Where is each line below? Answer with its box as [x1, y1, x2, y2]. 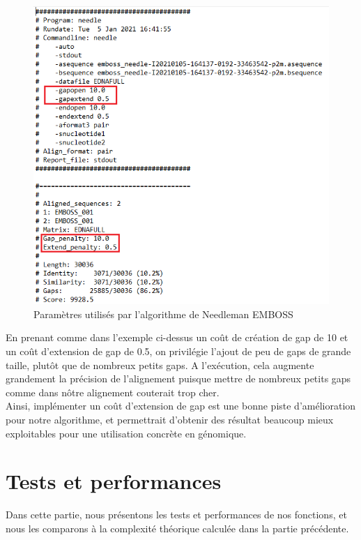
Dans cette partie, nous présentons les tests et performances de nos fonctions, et [6, 507, 347, 522]
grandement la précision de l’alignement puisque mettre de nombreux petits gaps [6, 371, 351, 386]
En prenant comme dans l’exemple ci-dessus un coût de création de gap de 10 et [6, 330, 348, 345]
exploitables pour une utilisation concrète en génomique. [6, 426, 247, 440]
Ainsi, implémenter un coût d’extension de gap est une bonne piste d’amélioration [6, 398, 356, 413]
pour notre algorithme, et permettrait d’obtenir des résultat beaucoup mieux [6, 412, 334, 426]
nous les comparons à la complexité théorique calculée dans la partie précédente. [6, 520, 349, 535]
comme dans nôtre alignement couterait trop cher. [6, 384, 220, 399]
